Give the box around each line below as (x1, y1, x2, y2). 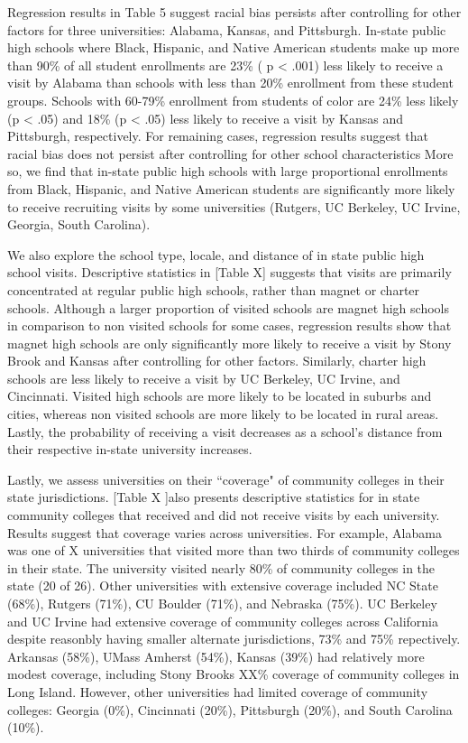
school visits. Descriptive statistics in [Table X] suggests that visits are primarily (7, 263, 452, 282)
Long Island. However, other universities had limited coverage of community (7, 682, 428, 701)
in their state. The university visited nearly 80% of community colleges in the (7, 558, 436, 577)
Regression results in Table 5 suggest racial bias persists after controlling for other (7, 3, 462, 21)
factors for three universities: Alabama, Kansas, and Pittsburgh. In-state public (7, 20, 446, 39)
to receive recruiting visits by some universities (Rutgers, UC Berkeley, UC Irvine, (7, 197, 461, 216)
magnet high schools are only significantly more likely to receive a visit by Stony (7, 333, 452, 352)
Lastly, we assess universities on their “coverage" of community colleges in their (7, 469, 445, 488)
